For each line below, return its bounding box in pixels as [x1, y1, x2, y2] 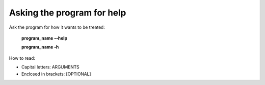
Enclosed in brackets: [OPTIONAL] [21, 71, 91, 77]
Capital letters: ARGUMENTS [21, 64, 79, 70]
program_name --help [21, 35, 68, 41]
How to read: [9, 55, 35, 61]
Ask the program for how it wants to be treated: [9, 24, 105, 30]
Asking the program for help [9, 7, 126, 18]
